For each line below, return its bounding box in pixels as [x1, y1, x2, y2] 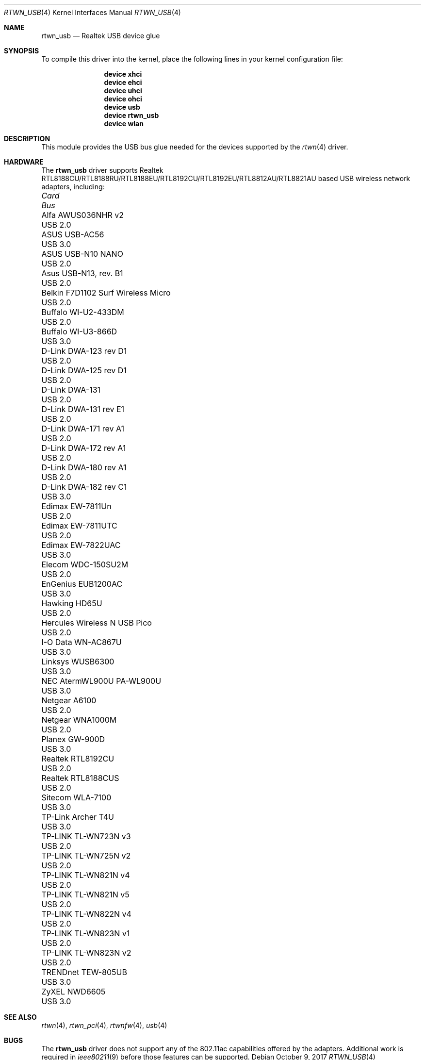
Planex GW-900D [41, 734, 105, 744]
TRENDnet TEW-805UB [41, 967, 127, 977]
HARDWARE [4, 158, 44, 166]
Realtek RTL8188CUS [41, 773, 119, 783]
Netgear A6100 [41, 696, 97, 705]
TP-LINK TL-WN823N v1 [41, 928, 130, 938]
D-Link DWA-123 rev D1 [41, 346, 127, 356]
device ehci [104, 78, 142, 86]
